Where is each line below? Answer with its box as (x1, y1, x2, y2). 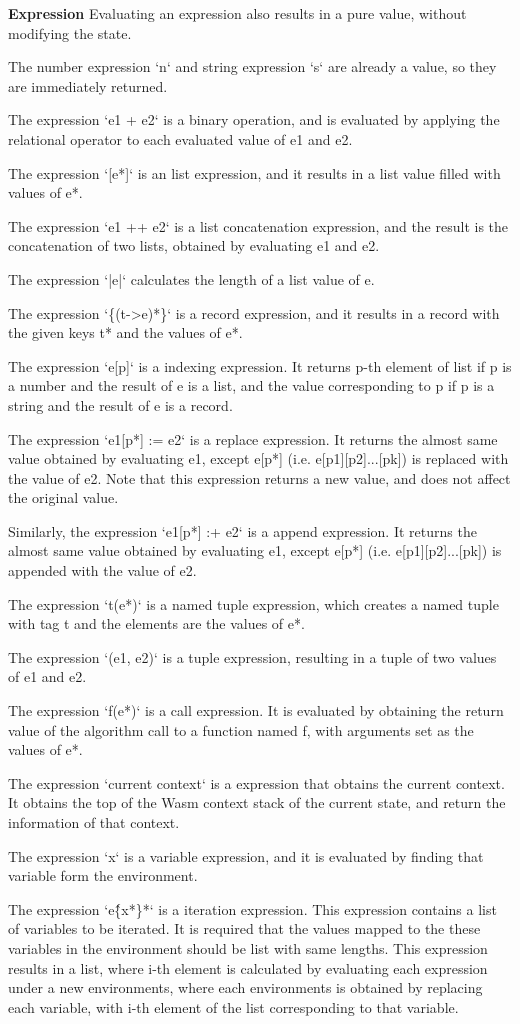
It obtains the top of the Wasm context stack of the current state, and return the (8, 792, 506, 813)
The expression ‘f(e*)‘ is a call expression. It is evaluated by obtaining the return (8, 700, 504, 721)
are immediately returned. (8, 75, 168, 96)
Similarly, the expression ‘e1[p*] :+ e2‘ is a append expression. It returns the (8, 520, 477, 541)
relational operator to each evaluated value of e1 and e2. (8, 128, 353, 149)
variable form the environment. (8, 865, 198, 886)
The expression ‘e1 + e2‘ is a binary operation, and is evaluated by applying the (8, 109, 500, 130)
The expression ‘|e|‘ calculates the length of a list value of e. (8, 268, 375, 289)
